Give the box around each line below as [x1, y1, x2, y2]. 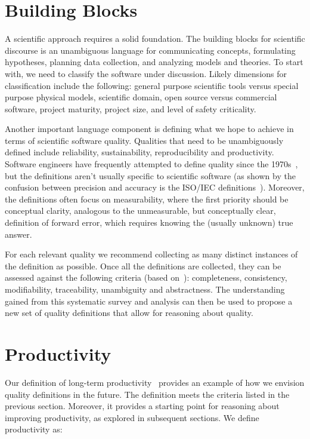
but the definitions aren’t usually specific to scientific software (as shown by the [5, 169, 296, 182]
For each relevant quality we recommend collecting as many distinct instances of [5, 248, 298, 260]
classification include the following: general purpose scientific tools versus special [5, 79, 299, 91]
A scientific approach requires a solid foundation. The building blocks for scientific [5, 32, 305, 45]
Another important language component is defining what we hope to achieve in [5, 122, 294, 135]
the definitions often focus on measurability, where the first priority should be [5, 192, 289, 205]
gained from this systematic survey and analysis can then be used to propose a [5, 294, 293, 307]
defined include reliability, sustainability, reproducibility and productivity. [5, 146, 274, 158]
